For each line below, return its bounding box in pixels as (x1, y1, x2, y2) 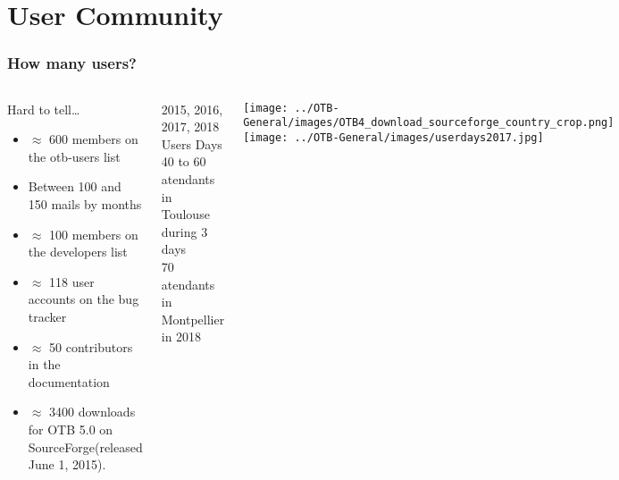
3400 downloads (49, 402, 136, 421)
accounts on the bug (28, 290, 139, 308)
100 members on (49, 224, 138, 243)
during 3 (161, 222, 208, 240)
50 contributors (49, 337, 133, 356)
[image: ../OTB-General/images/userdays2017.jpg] (243, 131, 544, 144)
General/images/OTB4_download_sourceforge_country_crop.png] (243, 116, 615, 130)
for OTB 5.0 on (28, 419, 113, 438)
